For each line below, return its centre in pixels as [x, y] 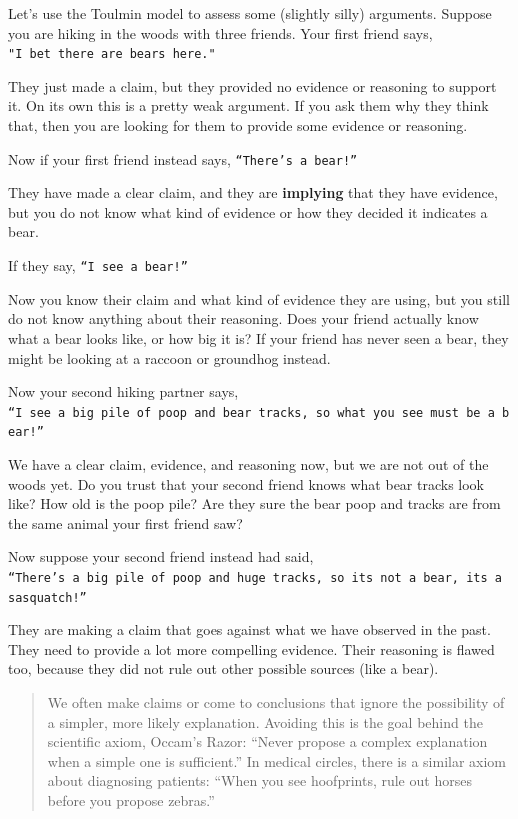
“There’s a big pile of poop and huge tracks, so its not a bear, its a [255, 577]
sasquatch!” [47, 597]
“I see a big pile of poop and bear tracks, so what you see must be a [251, 412]
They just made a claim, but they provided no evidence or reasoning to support [252, 85]
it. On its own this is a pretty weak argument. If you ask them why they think [248, 105]
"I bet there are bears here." [112, 54]
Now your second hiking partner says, [123, 391]
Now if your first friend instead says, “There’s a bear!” [183, 158]
